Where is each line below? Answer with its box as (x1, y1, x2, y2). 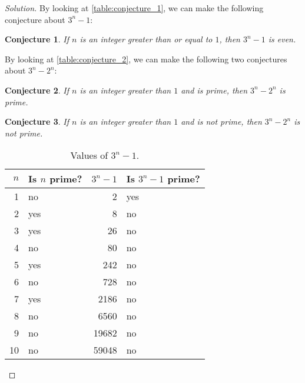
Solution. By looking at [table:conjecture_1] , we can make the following (5, 2, 264, 14)
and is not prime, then (181, 115, 262, 128)
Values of (70, 148, 108, 162)
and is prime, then (181, 84, 248, 96)
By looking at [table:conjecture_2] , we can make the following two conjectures (5, 52, 287, 65)
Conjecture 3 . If (5, 115, 69, 128)
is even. (268, 33, 296, 45)
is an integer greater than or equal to (79, 33, 213, 45)
